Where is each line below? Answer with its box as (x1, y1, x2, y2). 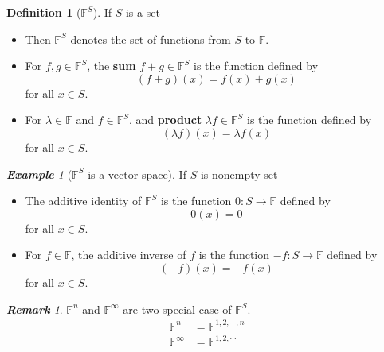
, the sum (87, 57, 136, 74)
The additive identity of (25, 192, 142, 209)
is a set (125, 4, 160, 20)
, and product (129, 111, 202, 128)
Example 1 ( (6, 165, 72, 182)
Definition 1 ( (6, 4, 81, 20)
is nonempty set (200, 165, 278, 182)
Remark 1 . (6, 300, 63, 317)
